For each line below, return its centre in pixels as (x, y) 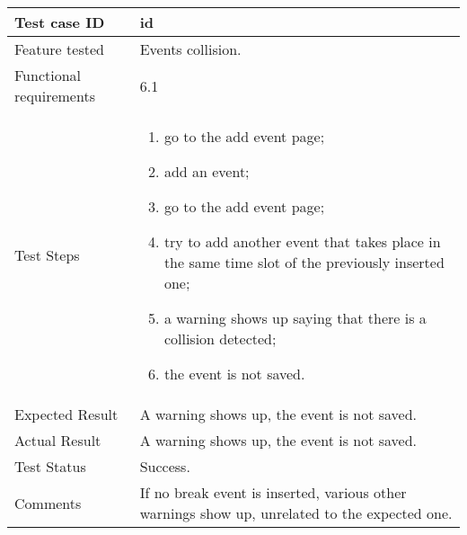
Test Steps (47, 255)
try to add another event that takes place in (302, 241)
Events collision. (190, 49)
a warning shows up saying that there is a (295, 318)
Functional (48, 75)
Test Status (50, 466)
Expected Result (66, 414)
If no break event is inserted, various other (273, 492)
